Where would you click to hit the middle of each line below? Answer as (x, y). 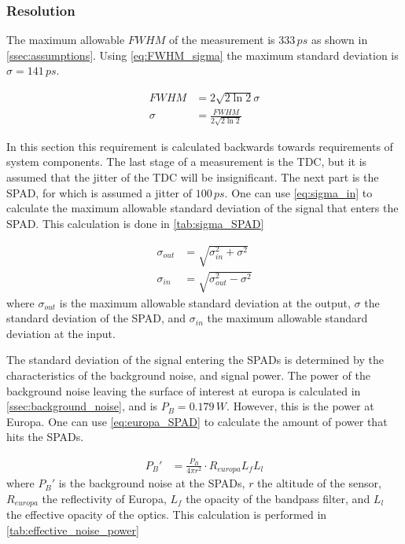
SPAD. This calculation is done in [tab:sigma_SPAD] (135, 223)
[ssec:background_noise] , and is (82, 406)
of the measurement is (222, 40)
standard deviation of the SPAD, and (96, 318)
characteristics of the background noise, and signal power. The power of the (188, 375)
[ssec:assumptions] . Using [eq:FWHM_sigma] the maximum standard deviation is (202, 55)
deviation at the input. (61, 333)
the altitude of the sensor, (319, 483)
